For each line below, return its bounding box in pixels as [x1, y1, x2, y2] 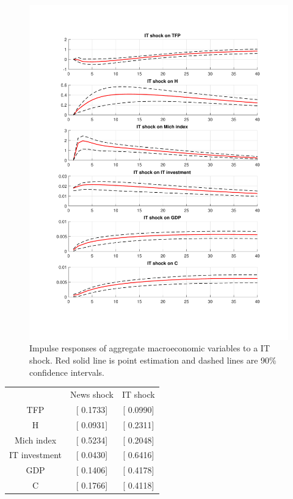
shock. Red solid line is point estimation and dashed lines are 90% [29, 354, 277, 367]
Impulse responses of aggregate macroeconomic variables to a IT [29, 342, 270, 354]
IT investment [9, 448, 62, 461]
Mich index [14, 433, 57, 446]
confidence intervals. [29, 365, 105, 378]
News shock [70, 388, 114, 401]
